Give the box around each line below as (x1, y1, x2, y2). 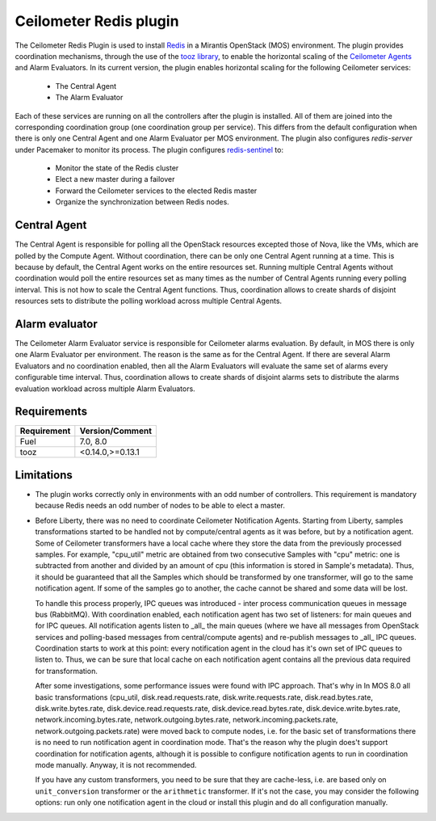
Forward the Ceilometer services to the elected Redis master (55, 186, 258, 196)
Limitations (15, 468, 73, 482)
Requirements (15, 405, 88, 419)
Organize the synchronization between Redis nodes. (55, 197, 229, 207)
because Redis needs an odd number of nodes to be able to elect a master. (35, 501, 286, 511)
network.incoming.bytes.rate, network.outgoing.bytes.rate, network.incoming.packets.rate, (35, 715, 338, 725)
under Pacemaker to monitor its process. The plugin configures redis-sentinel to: (15, 145, 284, 154)
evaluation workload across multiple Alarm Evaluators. (15, 384, 195, 394)
